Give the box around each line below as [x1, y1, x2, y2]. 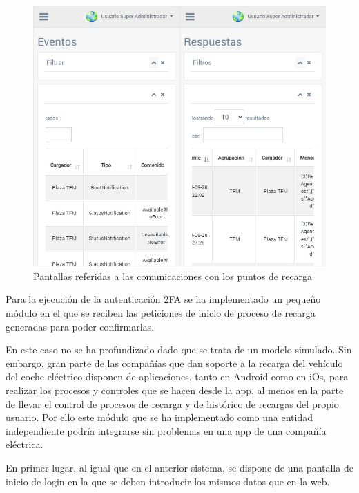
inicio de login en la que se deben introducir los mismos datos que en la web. [6, 474, 330, 488]
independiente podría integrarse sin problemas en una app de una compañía [6, 423, 327, 438]
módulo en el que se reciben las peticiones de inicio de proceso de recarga [6, 305, 316, 319]
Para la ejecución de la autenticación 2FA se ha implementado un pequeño [6, 292, 321, 306]
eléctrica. [6, 437, 43, 452]
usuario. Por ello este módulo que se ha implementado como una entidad [6, 410, 313, 425]
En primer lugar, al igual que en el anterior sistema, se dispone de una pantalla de [6, 460, 353, 474]
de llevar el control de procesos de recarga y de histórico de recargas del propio [6, 396, 339, 411]
